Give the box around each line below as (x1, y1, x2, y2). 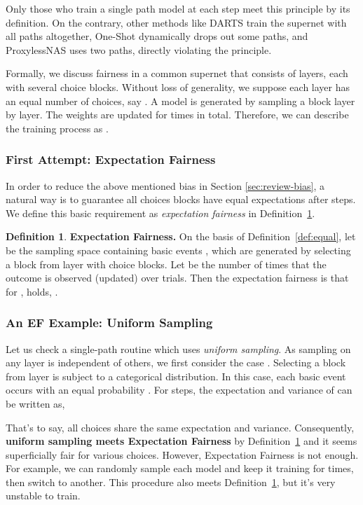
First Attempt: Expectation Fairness (6, 151, 216, 168)
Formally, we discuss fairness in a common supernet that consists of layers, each (6, 66, 348, 81)
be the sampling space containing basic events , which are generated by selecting (6, 242, 351, 257)
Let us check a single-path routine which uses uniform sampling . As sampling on (6, 341, 351, 356)
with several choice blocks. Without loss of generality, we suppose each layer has (6, 79, 350, 94)
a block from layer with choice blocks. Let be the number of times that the (6, 256, 327, 271)
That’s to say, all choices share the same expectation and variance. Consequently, (6, 420, 355, 434)
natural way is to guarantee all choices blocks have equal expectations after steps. (6, 192, 356, 207)
